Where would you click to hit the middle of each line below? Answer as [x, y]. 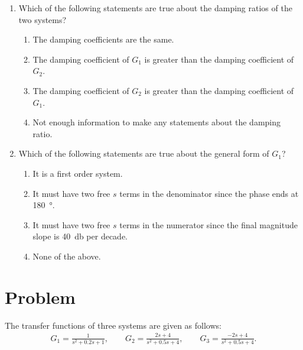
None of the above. [67, 256]
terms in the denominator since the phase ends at [209, 193]
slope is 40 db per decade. [80, 236]
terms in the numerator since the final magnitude [208, 224]
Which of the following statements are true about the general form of [144, 153]
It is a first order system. [78, 173]
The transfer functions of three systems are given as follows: [113, 325]
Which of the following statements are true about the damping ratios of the [155, 8]
